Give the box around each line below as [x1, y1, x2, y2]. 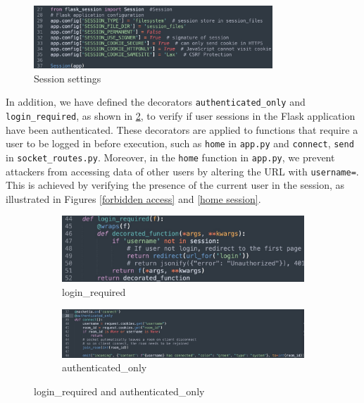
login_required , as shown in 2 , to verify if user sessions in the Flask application [6, 108, 356, 123]
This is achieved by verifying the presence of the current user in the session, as [6, 178, 345, 192]
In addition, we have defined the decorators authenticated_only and [6, 94, 306, 109]
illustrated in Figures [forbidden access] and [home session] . [6, 191, 261, 206]
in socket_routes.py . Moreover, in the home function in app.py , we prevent [6, 149, 335, 164]
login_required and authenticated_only [34, 383, 205, 398]
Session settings [34, 70, 101, 85]
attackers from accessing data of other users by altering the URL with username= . [6, 163, 359, 178]
